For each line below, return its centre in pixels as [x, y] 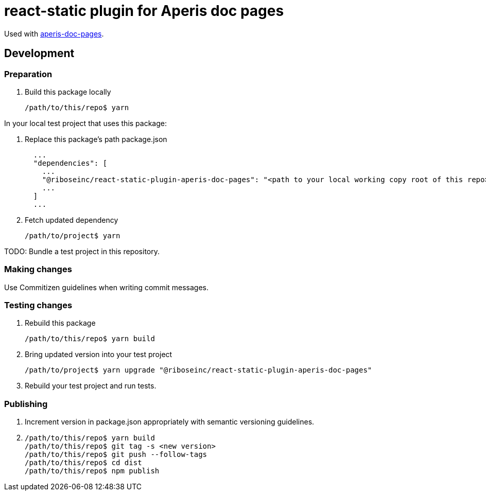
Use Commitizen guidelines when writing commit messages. [107, 287]
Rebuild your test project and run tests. [91, 386]
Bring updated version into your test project [99, 355]
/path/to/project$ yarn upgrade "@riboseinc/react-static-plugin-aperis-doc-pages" [198, 370]
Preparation [28, 74]
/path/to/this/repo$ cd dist [83, 463]
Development [39, 54]
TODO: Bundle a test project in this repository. [82, 251]
